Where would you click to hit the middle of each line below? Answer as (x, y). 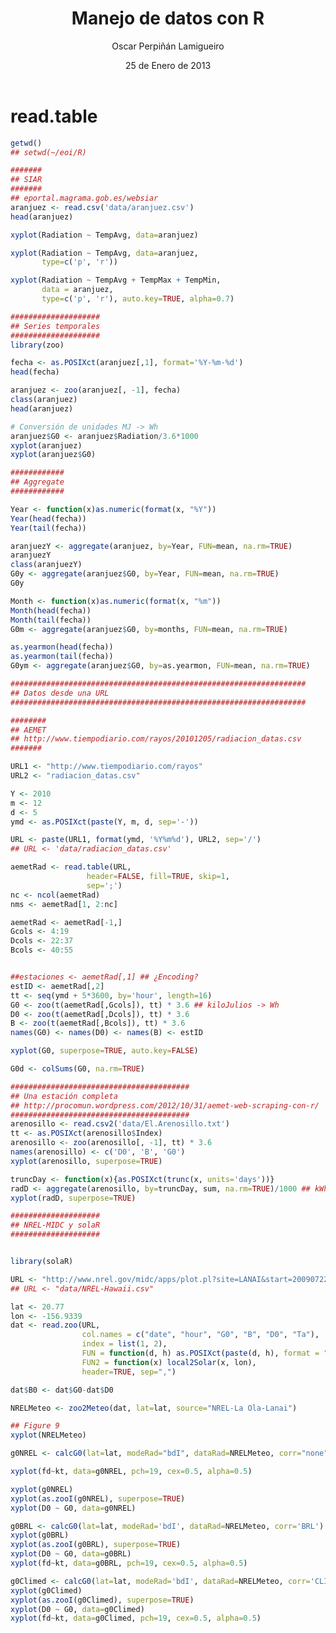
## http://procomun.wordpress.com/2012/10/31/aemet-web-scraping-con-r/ (165, 1105)
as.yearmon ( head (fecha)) (62, 647)
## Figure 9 (35, 1426)
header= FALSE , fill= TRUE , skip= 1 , (158, 877)
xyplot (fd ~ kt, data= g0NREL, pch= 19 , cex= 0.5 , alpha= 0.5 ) (131, 1472)
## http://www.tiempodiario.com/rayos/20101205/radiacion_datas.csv (156, 739)
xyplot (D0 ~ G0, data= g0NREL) (73, 1508)
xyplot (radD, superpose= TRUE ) (73, 1198)
